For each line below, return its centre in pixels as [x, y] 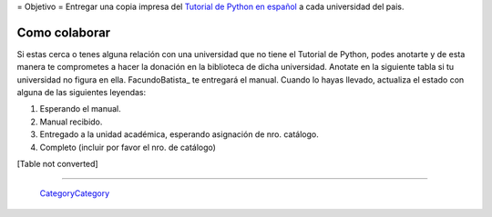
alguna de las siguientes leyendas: [82, 93]
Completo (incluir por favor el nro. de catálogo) [128, 147]
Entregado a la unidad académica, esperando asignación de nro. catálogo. [179, 134]
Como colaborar [64, 32]
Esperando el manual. [81, 109]
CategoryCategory [75, 193]
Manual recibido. [71, 122]
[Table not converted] [58, 164]
